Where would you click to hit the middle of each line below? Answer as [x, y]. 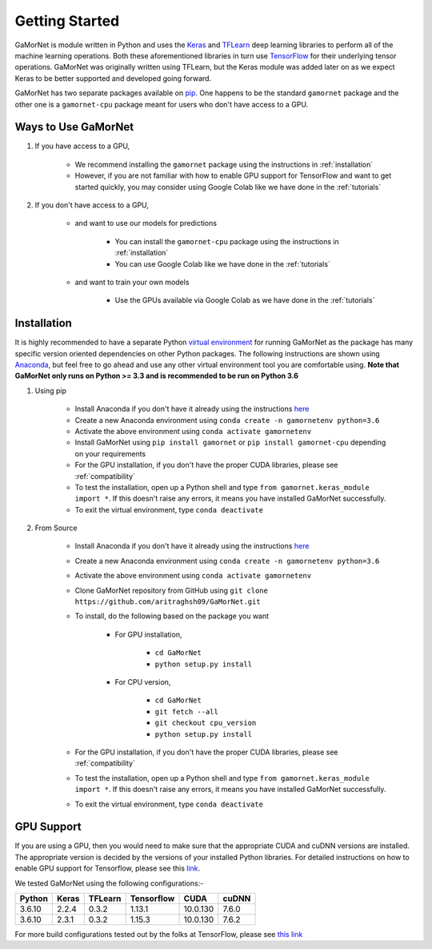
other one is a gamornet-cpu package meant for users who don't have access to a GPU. [162, 104]
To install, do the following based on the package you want [172, 616]
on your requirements [110, 453]
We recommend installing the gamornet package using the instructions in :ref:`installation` [224, 164]
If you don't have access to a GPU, [92, 205]
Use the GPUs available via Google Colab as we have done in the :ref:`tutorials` [245, 300]
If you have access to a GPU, [82, 146]
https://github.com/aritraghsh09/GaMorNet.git [168, 602]
